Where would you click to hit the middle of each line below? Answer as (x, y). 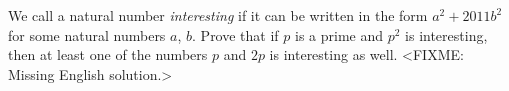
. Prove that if (235, 34)
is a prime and (339, 34)
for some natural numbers (87, 34)
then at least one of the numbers (108, 54)
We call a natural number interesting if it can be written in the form (218, 15)
